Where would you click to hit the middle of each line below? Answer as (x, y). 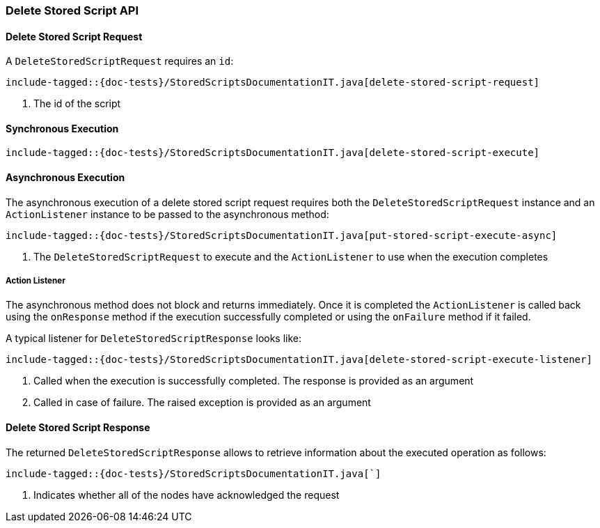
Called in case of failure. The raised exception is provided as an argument (202, 403)
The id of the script (77, 104)
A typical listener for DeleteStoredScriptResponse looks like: (154, 339)
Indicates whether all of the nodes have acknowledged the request (187, 495)
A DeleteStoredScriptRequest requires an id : (120, 61)
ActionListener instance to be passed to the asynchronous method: (167, 214)
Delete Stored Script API (72, 10)
